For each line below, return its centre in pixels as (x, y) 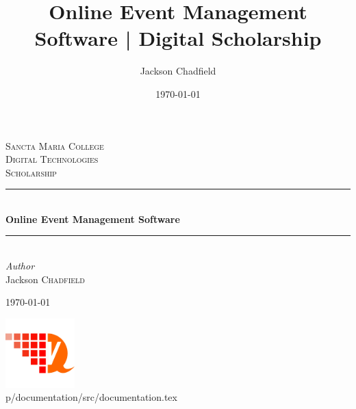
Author (20, 266)
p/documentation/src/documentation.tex (91, 397)
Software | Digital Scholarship (178, 38)
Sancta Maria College (55, 145)
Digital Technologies (52, 159)
